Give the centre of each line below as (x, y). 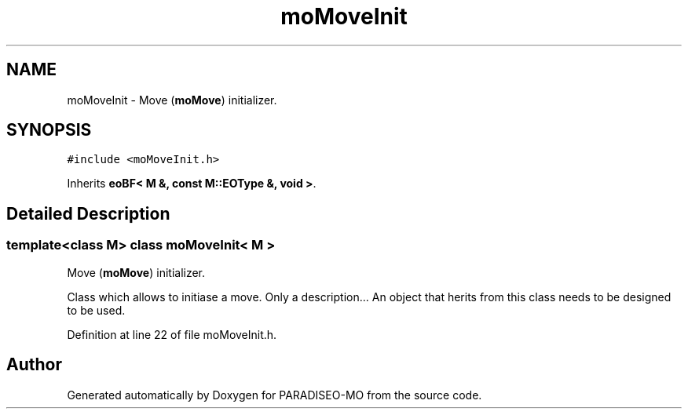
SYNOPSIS (49, 130)
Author (34, 365)
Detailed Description (88, 213)
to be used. (96, 310)
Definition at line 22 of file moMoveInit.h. (172, 334)
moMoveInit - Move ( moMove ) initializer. (172, 100)
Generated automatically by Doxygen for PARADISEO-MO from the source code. (274, 395)
